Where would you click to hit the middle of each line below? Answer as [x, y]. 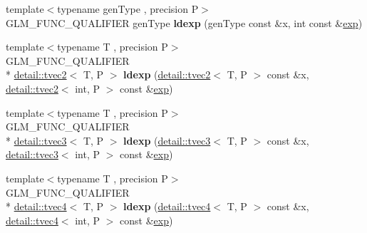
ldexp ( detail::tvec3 [167, 140]
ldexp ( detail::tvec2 [167, 74]
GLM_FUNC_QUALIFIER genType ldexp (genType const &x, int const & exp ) [184, 22]
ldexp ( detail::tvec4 [167, 206]
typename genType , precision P [128, 9]
